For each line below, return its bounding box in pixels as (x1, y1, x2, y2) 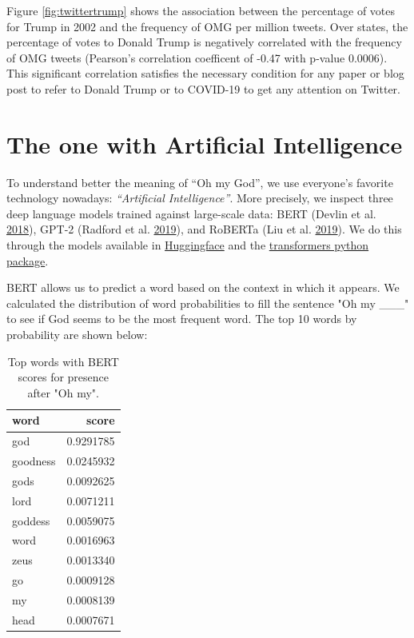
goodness (12, 453, 56, 469)
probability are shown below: (6, 326, 148, 343)
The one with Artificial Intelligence (6, 127, 403, 160)
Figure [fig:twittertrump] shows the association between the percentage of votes (6, 2, 396, 18)
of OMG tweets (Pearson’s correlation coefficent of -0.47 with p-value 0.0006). (6, 49, 388, 66)
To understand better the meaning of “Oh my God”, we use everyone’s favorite (6, 173, 393, 190)
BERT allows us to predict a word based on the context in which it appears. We (6, 279, 400, 296)
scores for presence (18, 369, 109, 385)
